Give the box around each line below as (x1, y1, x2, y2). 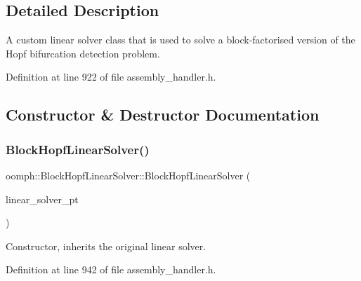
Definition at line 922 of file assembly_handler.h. (6, 69, 216, 84)
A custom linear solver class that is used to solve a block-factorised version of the (6, 32, 355, 47)
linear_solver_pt (6, 191, 79, 206)
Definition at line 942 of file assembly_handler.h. (6, 262, 216, 277)
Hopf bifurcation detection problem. (6, 46, 160, 60)
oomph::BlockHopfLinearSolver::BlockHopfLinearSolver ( (6, 167, 251, 182)
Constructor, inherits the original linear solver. (6, 238, 206, 253)
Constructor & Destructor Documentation (6, 104, 320, 125)
